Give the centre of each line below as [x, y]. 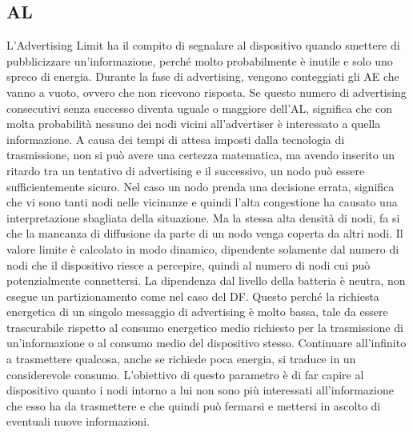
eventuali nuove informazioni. [78, 421]
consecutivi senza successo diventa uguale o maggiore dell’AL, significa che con [200, 108]
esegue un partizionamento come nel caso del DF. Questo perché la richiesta [193, 296]
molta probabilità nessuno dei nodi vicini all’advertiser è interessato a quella [194, 124]
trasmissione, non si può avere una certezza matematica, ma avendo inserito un [201, 155]
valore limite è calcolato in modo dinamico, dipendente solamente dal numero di [203, 248]
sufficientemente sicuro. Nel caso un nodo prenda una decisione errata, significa [200, 186]
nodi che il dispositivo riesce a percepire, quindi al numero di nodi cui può [188, 264]
